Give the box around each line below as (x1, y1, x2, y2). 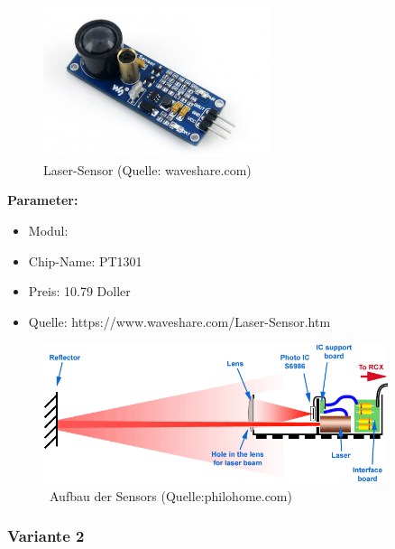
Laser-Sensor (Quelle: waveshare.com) (43, 160, 252, 179)
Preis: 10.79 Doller (28, 282, 131, 301)
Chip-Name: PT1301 (28, 251, 142, 270)
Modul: (28, 221, 69, 240)
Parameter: (7, 191, 78, 209)
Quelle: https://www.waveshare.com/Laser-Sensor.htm (28, 312, 331, 330)
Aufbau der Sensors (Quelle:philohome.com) (49, 486, 292, 505)
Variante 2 (7, 525, 85, 547)
